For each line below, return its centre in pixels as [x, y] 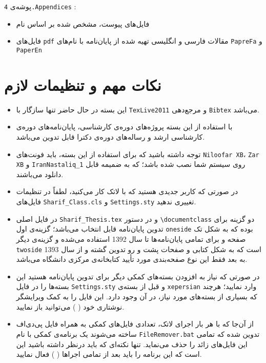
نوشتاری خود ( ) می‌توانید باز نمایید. [70, 306]
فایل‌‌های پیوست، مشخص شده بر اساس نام [83, 23]
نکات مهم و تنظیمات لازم [83, 84]
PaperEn [29, 50]
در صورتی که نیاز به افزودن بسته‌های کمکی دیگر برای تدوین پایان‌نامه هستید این [138, 276]
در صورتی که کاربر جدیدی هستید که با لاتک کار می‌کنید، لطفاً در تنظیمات [127, 191]
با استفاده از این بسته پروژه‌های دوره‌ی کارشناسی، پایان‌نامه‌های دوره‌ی [124, 127]
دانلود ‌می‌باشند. [40, 174]
